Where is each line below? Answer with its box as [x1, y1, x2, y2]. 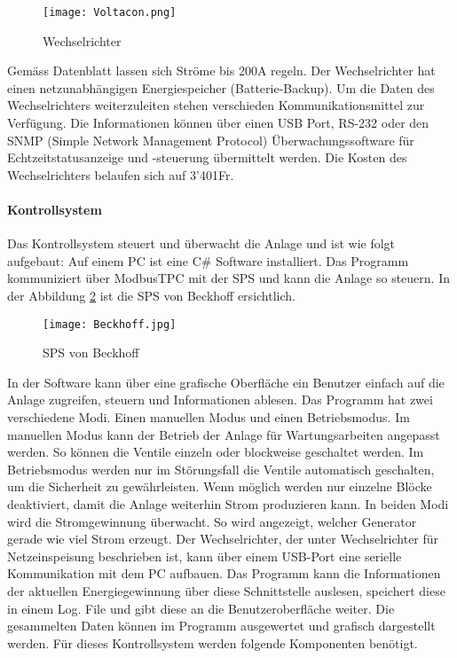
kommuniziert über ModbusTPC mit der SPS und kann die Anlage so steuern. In [7, 269, 450, 287]
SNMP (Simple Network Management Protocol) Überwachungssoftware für [7, 130, 414, 149]
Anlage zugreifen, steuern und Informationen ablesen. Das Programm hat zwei [7, 390, 433, 409]
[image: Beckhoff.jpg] [43, 317, 177, 331]
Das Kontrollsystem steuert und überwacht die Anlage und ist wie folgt [7, 234, 396, 253]
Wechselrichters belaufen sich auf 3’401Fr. [7, 165, 234, 184]
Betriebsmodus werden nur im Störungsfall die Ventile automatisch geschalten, [7, 459, 435, 478]
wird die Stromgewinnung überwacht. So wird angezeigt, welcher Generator [7, 512, 417, 530]
